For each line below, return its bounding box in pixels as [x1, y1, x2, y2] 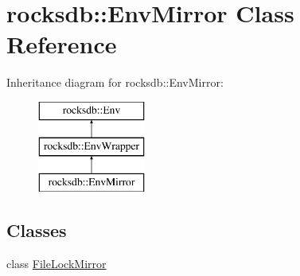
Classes [6, 218, 67, 243]
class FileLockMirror [6, 255, 107, 272]
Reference [6, 28, 117, 60]
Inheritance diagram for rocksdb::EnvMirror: [6, 74, 224, 91]
